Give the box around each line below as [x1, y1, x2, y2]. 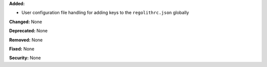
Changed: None [9, 19, 42, 25]
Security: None [9, 55, 41, 61]
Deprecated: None [9, 28, 48, 34]
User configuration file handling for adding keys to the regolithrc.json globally [21, 10, 189, 16]
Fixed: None [9, 46, 35, 52]
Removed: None [9, 37, 43, 43]
